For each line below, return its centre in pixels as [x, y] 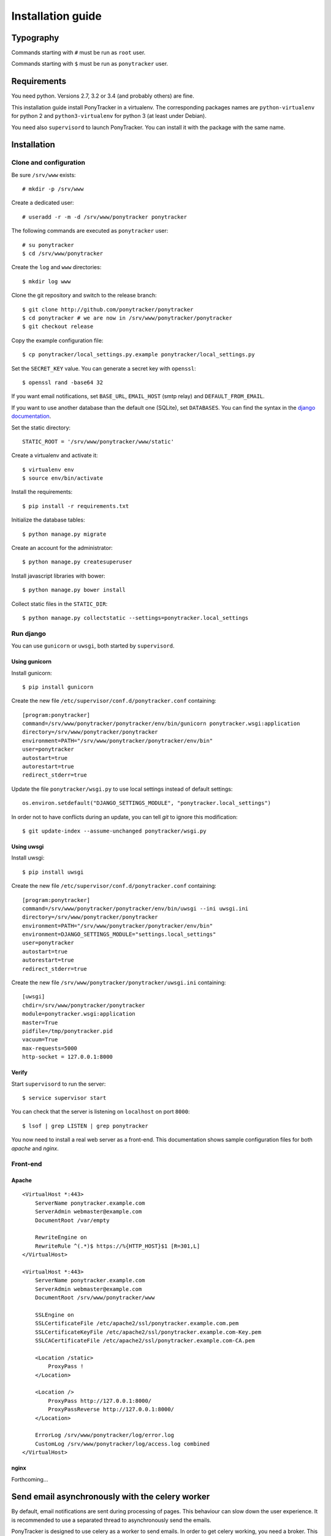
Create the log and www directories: [56, 267]
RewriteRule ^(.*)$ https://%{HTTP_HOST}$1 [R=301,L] [117, 1246]
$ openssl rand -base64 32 [63, 382]
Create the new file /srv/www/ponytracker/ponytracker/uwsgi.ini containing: [119, 982]
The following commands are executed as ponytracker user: [90, 231]
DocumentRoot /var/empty [72, 1220]
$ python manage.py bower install [74, 590]
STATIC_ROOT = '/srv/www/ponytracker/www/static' [98, 441]
